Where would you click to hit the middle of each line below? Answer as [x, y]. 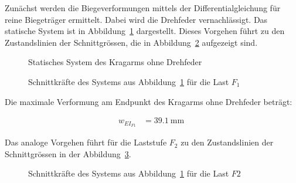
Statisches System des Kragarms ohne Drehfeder [115, 62]
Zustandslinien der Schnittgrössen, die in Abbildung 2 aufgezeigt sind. [131, 42]
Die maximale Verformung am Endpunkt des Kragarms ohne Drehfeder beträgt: [149, 101]
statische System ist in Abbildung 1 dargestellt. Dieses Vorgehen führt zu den [145, 31]
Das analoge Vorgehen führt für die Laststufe [86, 142]
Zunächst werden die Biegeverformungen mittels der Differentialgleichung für [143, 8]
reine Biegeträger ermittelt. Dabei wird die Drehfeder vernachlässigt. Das [136, 19]
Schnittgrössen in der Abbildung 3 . [68, 153]
